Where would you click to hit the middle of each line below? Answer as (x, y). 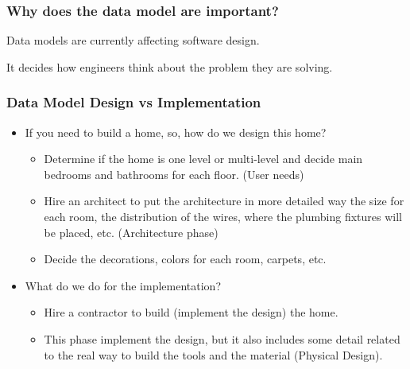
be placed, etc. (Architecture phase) (131, 232)
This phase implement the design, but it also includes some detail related (222, 338)
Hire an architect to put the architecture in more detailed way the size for (224, 201)
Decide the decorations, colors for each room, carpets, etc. (185, 259)
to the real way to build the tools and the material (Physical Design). (213, 354)
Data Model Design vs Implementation (134, 102)
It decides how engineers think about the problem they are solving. (170, 66)
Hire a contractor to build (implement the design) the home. (191, 312)
